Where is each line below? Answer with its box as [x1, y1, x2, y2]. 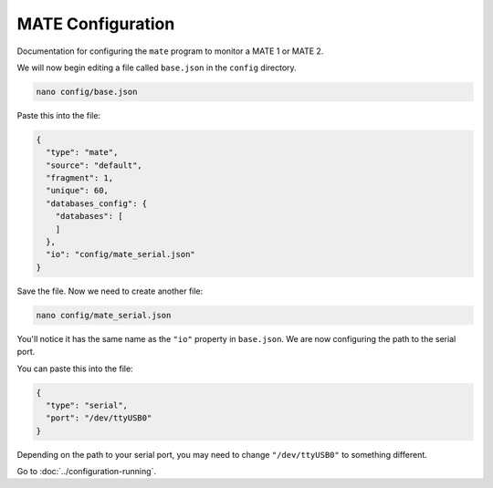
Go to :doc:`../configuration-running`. [16, 466, 157, 477]
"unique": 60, [46, 185, 110, 196]
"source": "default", [46, 160, 143, 171]
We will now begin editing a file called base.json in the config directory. [16, 62, 297, 73]
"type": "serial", [46, 400, 128, 410]
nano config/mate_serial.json [36, 310, 172, 320]
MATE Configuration [16, 14, 175, 34]
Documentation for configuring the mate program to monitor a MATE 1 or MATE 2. [16, 46, 324, 57]
